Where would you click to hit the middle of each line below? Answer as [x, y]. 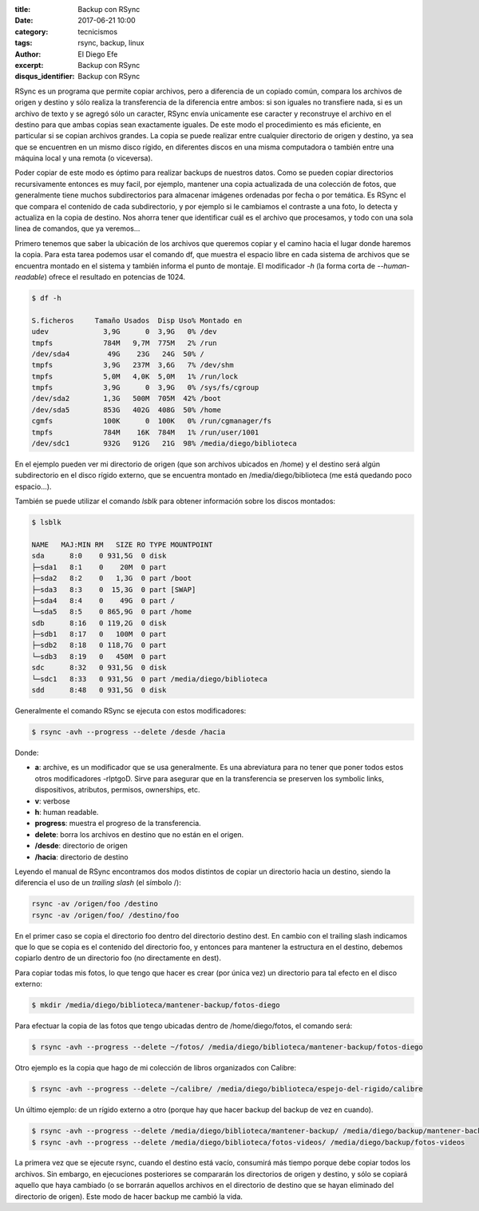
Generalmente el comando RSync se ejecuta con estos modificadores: [131, 711]
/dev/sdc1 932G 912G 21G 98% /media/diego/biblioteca [164, 444]
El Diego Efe [98, 54]
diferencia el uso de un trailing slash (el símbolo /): [98, 883]
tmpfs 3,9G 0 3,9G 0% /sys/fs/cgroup [145, 388]
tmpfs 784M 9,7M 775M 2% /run [124, 343]
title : [23, 9]
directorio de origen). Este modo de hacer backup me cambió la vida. [129, 1196]
